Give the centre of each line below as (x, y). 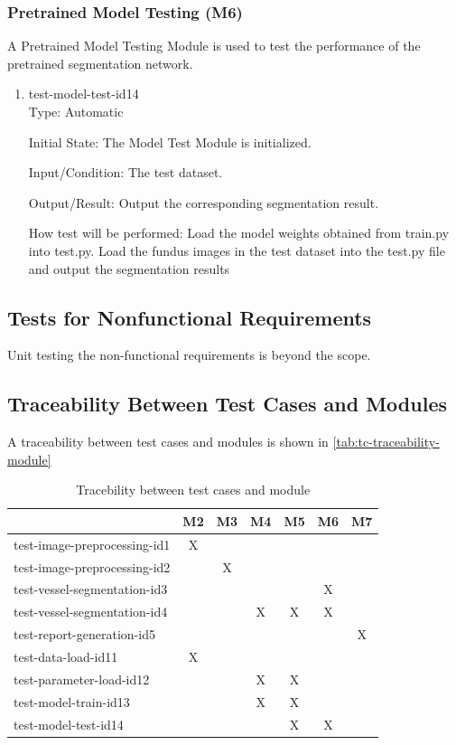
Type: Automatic (76, 111)
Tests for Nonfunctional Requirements (190, 317)
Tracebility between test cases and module (193, 490)
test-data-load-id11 (66, 656)
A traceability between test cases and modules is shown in (168, 442)
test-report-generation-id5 (84, 634)
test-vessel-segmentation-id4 (91, 612)
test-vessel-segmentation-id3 (91, 589)
